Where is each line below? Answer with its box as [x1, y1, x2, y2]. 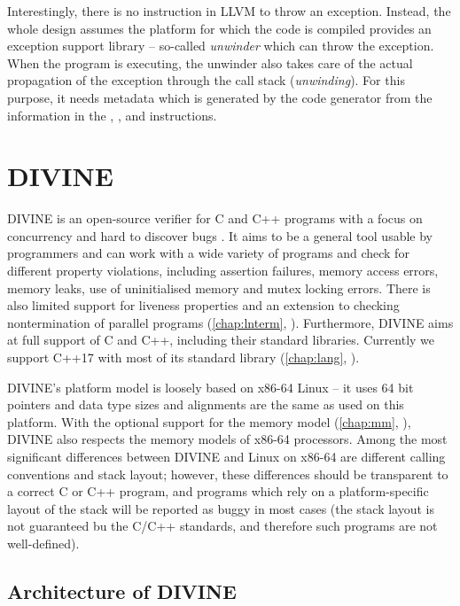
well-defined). [7, 533, 80, 552]
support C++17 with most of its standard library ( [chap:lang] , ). [7, 348, 360, 367]
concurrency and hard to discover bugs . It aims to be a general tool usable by [7, 226, 433, 245]
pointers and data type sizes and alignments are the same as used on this [7, 395, 404, 414]
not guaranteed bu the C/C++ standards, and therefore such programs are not [7, 517, 438, 535]
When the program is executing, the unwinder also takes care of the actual [7, 53, 413, 72]
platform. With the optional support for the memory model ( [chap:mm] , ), [7, 412, 411, 431]
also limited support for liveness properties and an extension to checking [7, 296, 400, 315]
